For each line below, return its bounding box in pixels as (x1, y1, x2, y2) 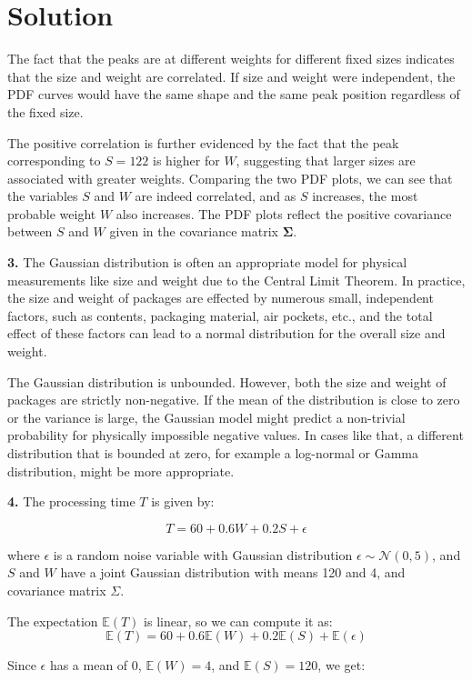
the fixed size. (7, 102, 84, 121)
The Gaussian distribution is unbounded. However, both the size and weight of (7, 372, 447, 391)
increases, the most (312, 186, 418, 205)
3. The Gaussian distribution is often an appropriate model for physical (7, 253, 407, 272)
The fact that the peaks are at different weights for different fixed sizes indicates (7, 49, 455, 68)
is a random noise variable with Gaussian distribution (53, 545, 353, 564)
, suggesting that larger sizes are (236, 151, 416, 170)
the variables (7, 186, 78, 205)
